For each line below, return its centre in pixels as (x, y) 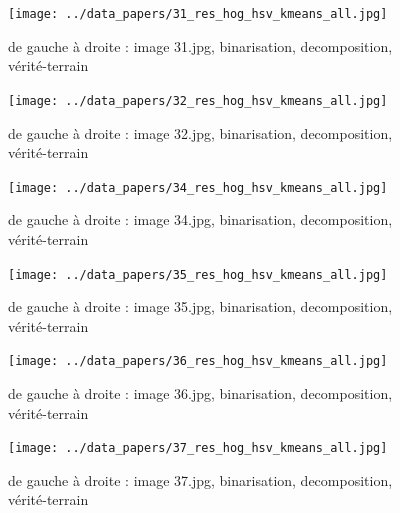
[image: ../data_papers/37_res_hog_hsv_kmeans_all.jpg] (198, 448)
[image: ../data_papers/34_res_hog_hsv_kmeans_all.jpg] (198, 187)
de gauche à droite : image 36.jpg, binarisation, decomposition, (200, 393)
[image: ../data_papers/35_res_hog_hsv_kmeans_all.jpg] (198, 274)
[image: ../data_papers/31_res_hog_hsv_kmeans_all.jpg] (198, 14)
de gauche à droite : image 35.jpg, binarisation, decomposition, (200, 306)
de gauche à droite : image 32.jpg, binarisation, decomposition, (200, 132)
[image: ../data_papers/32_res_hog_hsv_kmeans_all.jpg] (198, 100)
